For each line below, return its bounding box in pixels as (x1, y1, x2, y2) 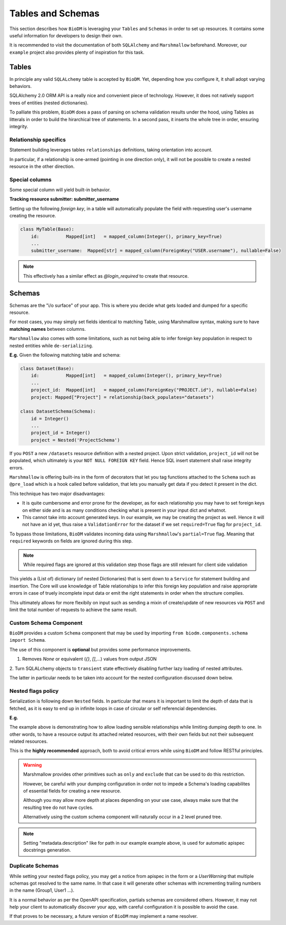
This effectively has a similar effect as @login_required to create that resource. (23, 273, 189, 279)
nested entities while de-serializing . (9, 343, 93, 349)
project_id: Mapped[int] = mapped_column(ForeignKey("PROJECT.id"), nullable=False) (31, 387, 257, 393)
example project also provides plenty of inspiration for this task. (9, 49, 145, 55)
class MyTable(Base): (20, 227, 75, 232)
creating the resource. (9, 213, 56, 219)
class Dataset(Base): (20, 366, 75, 371)
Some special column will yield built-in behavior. (9, 187, 111, 193)
